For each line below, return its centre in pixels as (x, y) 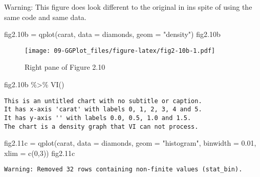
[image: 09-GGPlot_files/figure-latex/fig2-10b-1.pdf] (120, 51)
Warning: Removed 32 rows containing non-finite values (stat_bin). (123, 170)
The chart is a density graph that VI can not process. (101, 126)
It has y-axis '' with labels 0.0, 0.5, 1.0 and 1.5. (98, 118)
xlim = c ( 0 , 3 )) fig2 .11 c (40, 153)
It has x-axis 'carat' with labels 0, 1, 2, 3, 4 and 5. (103, 110)
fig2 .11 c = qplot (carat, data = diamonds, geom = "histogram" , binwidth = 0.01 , (130, 143)
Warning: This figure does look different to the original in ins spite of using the (128, 7)
